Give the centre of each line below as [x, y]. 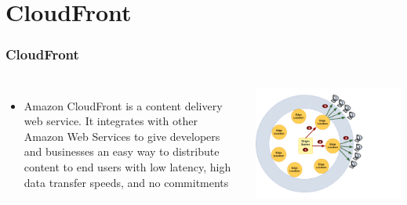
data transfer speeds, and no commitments [126, 182]
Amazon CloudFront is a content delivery [123, 105]
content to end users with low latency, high [127, 166]
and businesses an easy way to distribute [122, 151]
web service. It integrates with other [111, 121]
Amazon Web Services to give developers [122, 136]
